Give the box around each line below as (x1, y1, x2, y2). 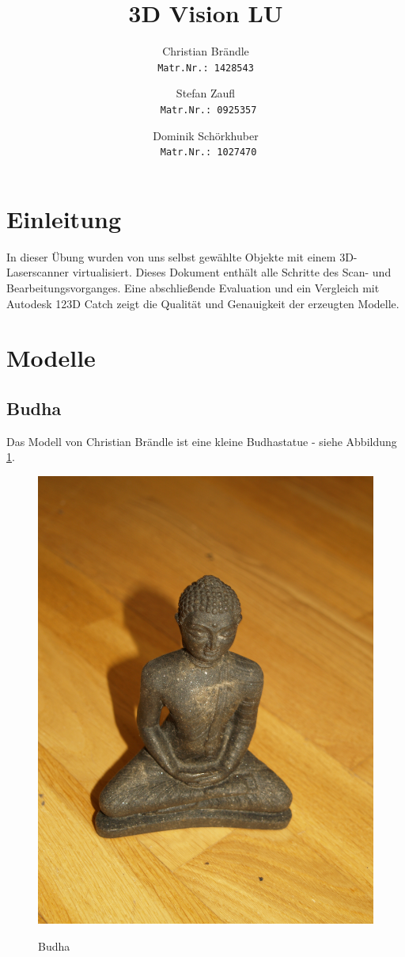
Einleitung (6, 202, 122, 234)
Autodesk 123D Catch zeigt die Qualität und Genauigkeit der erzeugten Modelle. (6, 295, 399, 311)
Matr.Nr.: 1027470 (160, 147, 257, 158)
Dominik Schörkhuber (153, 127, 259, 143)
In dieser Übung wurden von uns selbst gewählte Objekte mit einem (6, 248, 336, 265)
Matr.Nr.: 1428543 (157, 62, 254, 74)
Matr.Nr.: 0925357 (160, 104, 257, 116)
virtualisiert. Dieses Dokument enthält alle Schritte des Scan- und (72, 264, 392, 280)
